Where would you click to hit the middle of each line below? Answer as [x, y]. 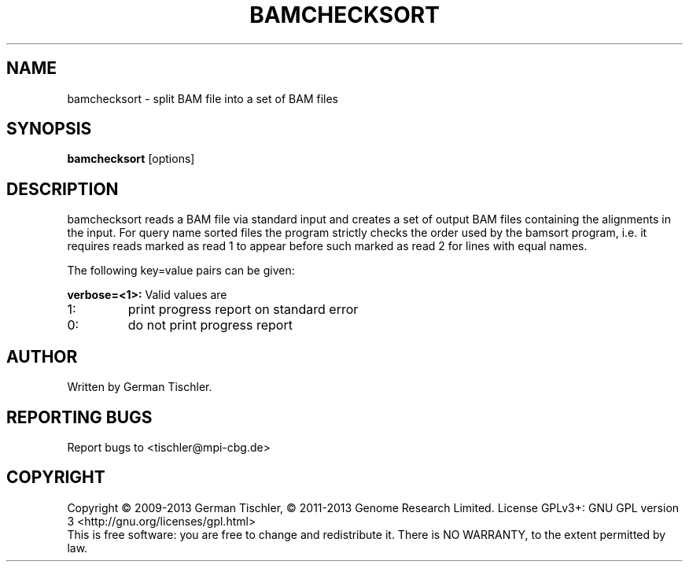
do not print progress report [210, 325]
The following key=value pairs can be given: [181, 271]
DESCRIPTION [63, 189]
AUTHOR [42, 356]
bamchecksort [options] [131, 159]
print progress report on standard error [243, 310]
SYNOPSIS [49, 129]
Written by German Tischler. [140, 387]
